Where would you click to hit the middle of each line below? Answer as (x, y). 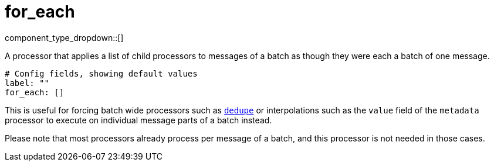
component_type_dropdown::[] (64, 37)
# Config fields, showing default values (101, 73)
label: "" (27, 83)
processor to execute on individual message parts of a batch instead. (138, 120)
